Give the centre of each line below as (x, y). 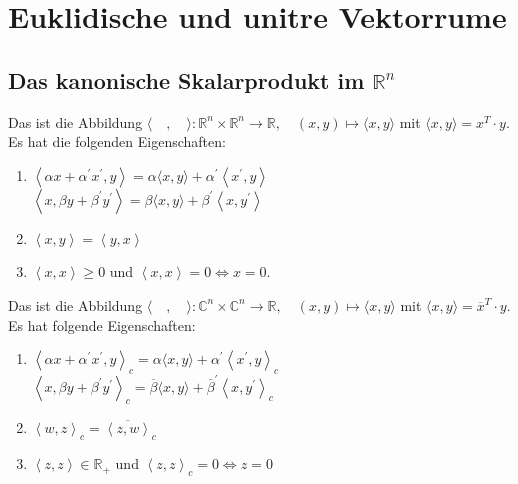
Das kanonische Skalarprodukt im (186, 79)
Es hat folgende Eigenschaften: (102, 324)
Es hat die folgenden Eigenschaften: (117, 141)
